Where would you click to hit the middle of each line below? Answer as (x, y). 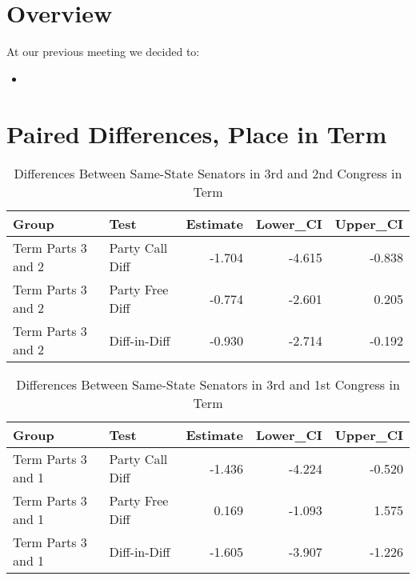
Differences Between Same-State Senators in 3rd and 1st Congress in (208, 385)
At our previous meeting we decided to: (103, 52)
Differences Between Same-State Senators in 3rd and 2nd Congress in (208, 174)
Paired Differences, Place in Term (197, 133)
